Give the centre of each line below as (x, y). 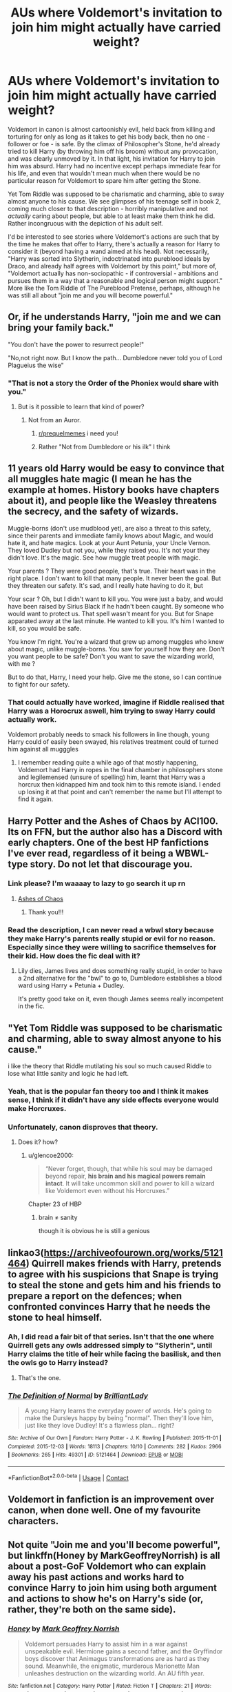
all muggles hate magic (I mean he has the (100, 479)
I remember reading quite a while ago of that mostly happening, (108, 763)
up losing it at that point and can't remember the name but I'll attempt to (120, 792)
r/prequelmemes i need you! (78, 433)
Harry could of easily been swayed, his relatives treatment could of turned (113, 742)
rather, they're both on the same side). (92, 1609)
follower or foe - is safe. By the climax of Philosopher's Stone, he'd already (114, 144)
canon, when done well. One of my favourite (104, 1510)
